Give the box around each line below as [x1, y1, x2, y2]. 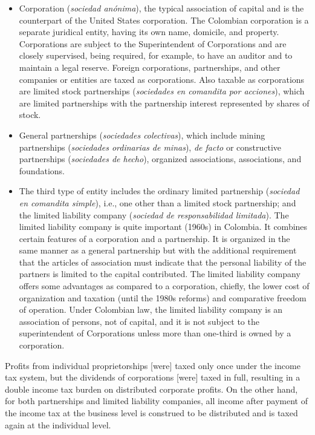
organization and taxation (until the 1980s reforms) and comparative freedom [19, 291, 307, 304]
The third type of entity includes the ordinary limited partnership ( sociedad [19, 185, 300, 197]
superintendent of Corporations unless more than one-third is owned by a [19, 327, 291, 339]
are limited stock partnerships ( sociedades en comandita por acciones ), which [19, 85, 305, 97]
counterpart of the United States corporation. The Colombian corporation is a [19, 13, 309, 26]
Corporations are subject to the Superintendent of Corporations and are [19, 37, 287, 50]
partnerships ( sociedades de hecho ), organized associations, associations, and [19, 152, 302, 165]
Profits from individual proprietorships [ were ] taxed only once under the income [5, 359, 300, 371]
